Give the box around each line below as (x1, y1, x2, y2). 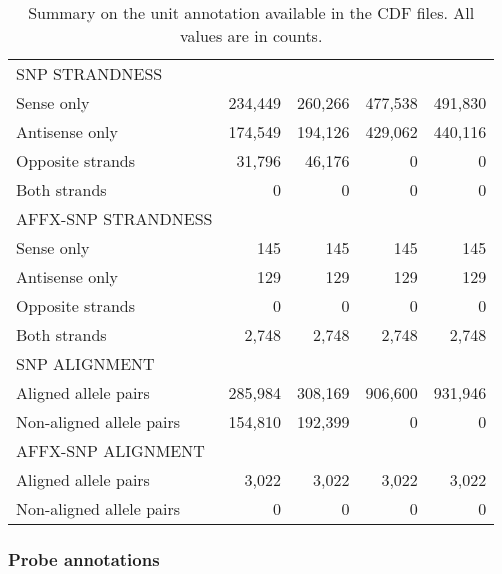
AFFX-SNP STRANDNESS (16, 207, 213, 230)
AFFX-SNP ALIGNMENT (16, 439, 205, 462)
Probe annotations (8, 546, 160, 571)
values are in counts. (179, 24, 323, 47)
